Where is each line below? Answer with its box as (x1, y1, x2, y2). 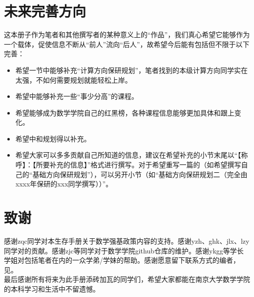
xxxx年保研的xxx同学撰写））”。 (15, 179, 113, 189)
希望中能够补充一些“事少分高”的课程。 (15, 91, 139, 101)
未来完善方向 (4, 1, 86, 21)
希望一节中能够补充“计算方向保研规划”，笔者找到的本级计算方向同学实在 (15, 65, 248, 75)
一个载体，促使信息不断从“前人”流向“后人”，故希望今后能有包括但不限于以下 (4, 39, 250, 49)
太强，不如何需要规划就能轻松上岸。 (15, 74, 132, 85)
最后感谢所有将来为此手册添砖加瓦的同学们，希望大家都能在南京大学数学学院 (4, 274, 250, 284)
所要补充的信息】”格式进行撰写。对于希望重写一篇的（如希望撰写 (36, 160, 241, 170)
